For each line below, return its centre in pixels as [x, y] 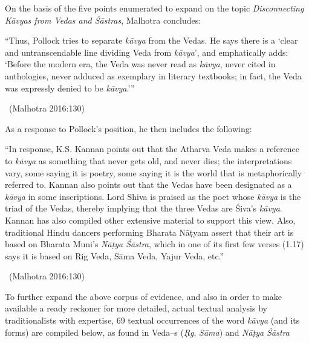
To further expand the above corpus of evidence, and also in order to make [144, 296]
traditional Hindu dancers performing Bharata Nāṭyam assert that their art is [149, 232]
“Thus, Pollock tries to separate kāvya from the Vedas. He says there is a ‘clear [151, 40]
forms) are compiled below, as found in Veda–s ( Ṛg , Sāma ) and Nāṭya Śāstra [147, 332]
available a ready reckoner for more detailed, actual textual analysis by [136, 308]
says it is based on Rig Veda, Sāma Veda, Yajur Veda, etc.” [115, 255]
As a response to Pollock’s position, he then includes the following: [128, 128]
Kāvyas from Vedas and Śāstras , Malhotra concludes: [103, 20]
